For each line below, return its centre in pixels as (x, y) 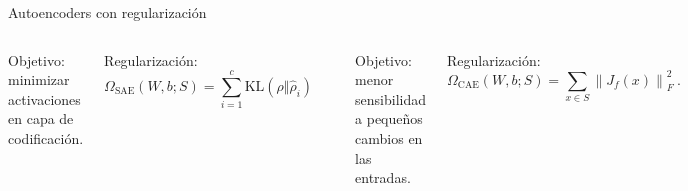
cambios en (389, 137)
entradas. (383, 177)
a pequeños (389, 118)
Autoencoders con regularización (107, 12)
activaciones (44, 98)
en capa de (41, 118)
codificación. (46, 137)
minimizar (39, 79)
